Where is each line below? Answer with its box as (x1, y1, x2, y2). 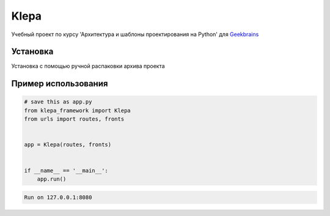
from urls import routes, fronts (24, 116, 125, 122)
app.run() (37, 175, 67, 182)
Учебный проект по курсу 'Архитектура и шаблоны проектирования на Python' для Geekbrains (11, 31, 259, 38)
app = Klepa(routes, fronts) (24, 141, 112, 148)
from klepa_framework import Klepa (24, 107, 131, 114)
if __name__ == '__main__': (24, 167, 108, 174)
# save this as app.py (24, 99, 92, 105)
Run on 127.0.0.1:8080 (24, 193, 92, 201)
